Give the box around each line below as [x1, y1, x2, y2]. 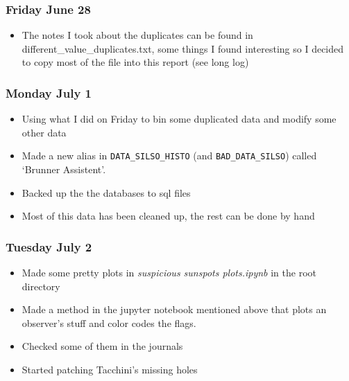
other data [22, 125, 67, 139]
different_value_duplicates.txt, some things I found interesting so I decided [22, 41, 344, 55]
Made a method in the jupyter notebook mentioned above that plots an [22, 302, 327, 317]
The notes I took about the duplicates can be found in [22, 28, 253, 42]
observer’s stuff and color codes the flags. [22, 315, 196, 330]
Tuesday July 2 [6, 238, 92, 255]
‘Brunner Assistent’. [22, 162, 106, 177]
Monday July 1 [6, 84, 92, 101]
